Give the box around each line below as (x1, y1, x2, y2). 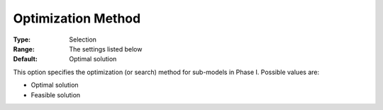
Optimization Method (13, 11, 141, 26)
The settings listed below (69, 44, 143, 53)
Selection (69, 35, 97, 44)
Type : (13, 35, 31, 44)
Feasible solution (30, 90, 81, 99)
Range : (13, 44, 35, 53)
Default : (13, 55, 38, 63)
